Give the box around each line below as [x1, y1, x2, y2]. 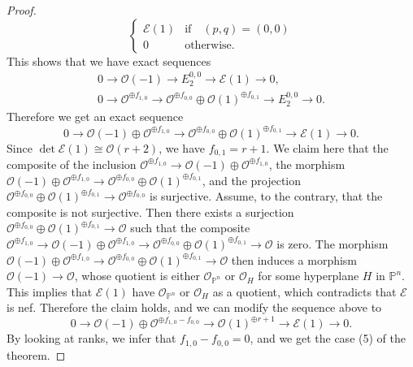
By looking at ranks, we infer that [7, 330, 176, 347]
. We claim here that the [266, 139, 389, 156]
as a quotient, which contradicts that [212, 283, 397, 300]
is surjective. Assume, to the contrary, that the [150, 188, 383, 205]
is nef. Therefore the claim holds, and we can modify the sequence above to [7, 299, 382, 316]
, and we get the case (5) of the [250, 330, 406, 347]
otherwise [185, 39, 232, 51]
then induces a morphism [231, 251, 358, 268]
